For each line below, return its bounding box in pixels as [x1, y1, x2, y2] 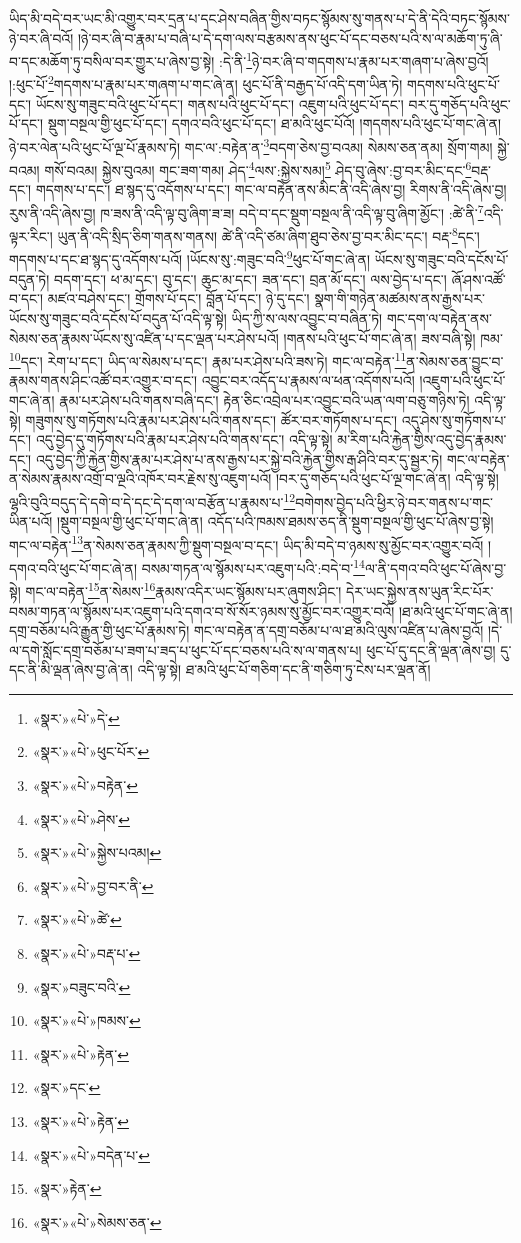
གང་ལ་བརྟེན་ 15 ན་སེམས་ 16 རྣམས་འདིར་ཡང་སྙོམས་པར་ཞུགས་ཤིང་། [25, 578, 342, 601]
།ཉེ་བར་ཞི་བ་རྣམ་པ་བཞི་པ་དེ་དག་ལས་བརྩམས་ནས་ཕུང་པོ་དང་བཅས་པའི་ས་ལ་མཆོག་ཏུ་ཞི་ [77, 27, 503, 48]
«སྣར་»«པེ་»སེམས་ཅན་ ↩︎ [32, 1211, 162, 1232]
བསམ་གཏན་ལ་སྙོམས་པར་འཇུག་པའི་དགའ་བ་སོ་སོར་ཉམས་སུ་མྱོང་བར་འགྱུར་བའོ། [9, 600, 395, 621]
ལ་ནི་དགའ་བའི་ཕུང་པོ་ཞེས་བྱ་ [364, 557, 507, 578]
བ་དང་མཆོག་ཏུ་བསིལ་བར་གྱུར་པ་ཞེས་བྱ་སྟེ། [9, 50, 215, 71]
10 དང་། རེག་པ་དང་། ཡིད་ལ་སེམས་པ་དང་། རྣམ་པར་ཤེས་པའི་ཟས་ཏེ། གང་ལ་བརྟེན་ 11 [9, 348, 407, 371]
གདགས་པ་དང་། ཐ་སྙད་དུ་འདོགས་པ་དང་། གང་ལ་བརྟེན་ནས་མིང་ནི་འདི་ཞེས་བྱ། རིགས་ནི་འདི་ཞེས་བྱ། [35, 179, 507, 200]
